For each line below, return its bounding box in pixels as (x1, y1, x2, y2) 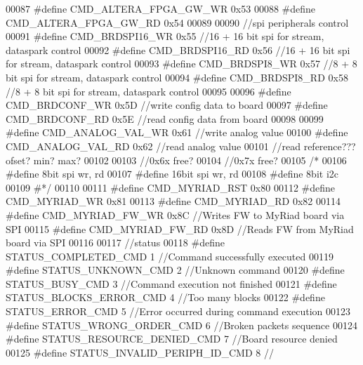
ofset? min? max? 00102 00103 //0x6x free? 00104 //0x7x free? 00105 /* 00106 (6, 152, 347, 167)
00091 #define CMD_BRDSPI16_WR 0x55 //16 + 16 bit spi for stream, (6, 29, 324, 44)
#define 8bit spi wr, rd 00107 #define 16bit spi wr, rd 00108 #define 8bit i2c (6, 166, 338, 181)
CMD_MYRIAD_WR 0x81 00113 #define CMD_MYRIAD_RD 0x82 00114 (6, 194, 341, 208)
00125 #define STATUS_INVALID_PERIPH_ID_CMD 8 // (6, 345, 274, 359)
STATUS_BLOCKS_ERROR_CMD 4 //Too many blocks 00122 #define (6, 290, 325, 305)
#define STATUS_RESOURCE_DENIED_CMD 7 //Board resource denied (6, 331, 338, 346)
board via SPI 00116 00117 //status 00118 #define (6, 235, 225, 250)
